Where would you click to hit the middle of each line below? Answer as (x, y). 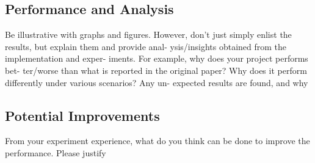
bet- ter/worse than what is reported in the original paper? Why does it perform (156, 70)
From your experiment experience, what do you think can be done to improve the (157, 141)
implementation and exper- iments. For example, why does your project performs (157, 58)
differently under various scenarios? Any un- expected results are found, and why (157, 82)
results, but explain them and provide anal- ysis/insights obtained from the (146, 46)
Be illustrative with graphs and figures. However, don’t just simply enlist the (148, 34)
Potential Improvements (82, 115)
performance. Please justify (56, 152)
